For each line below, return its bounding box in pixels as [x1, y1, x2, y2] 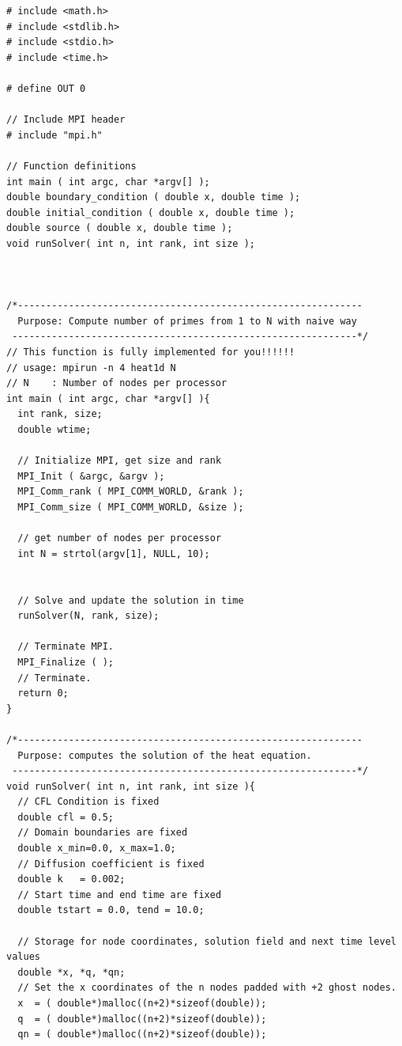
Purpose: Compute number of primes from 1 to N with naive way [17, 315, 357, 327]
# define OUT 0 [6, 82, 86, 94]
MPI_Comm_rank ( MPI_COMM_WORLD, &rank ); [17, 486, 244, 498]
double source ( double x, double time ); [6, 222, 233, 234]
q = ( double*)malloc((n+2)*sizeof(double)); [17, 1013, 267, 1025]
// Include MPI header [6, 114, 126, 126]
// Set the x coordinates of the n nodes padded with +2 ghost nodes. [17, 982, 396, 994]
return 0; [17, 688, 69, 699]
